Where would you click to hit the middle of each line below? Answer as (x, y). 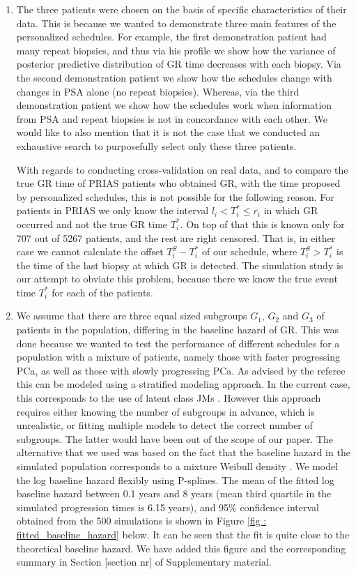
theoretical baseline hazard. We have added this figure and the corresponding (181, 548)
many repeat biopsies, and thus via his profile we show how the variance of (176, 50)
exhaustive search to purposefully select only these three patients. (156, 145)
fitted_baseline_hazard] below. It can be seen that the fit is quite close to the (183, 534)
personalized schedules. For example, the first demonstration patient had (171, 37)
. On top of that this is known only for (262, 224)
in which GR (291, 210)
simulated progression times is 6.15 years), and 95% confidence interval (168, 507)
